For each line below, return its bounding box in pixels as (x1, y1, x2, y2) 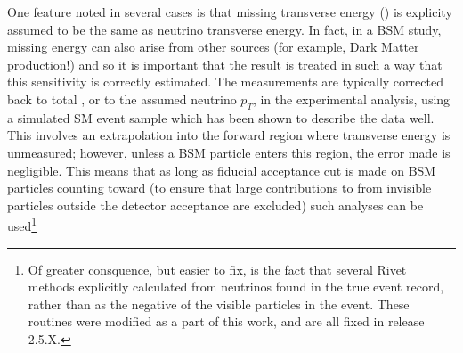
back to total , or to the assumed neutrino (7, 89, 237, 108)
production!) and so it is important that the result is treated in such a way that (7, 54, 443, 73)
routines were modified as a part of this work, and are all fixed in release (28, 312, 425, 331)
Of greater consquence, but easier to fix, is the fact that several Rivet (28, 259, 407, 278)
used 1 (7, 214, 37, 234)
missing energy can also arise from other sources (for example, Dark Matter (7, 37, 419, 56)
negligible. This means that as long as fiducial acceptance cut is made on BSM (7, 160, 436, 179)
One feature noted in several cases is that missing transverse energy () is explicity (7, 3, 452, 21)
